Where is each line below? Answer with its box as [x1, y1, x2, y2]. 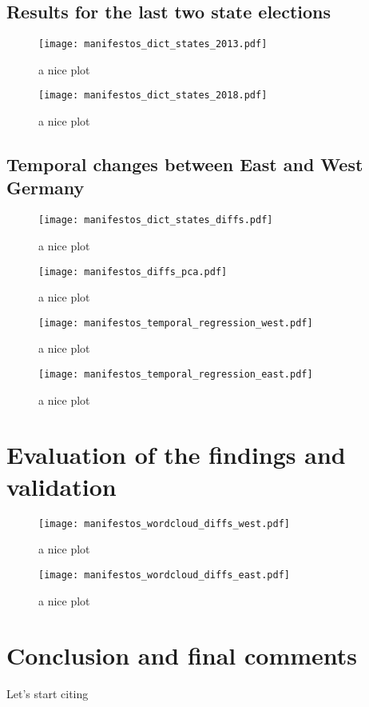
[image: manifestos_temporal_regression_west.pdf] [38, 317, 313, 329]
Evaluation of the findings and [6, 438, 346, 471]
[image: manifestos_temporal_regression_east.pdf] [38, 369, 313, 381]
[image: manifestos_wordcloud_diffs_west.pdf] [38, 517, 290, 529]
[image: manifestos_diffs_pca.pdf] [38, 266, 228, 278]
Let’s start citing [6, 685, 89, 702]
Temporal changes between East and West [6, 152, 363, 177]
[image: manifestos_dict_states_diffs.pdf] [38, 214, 273, 226]
